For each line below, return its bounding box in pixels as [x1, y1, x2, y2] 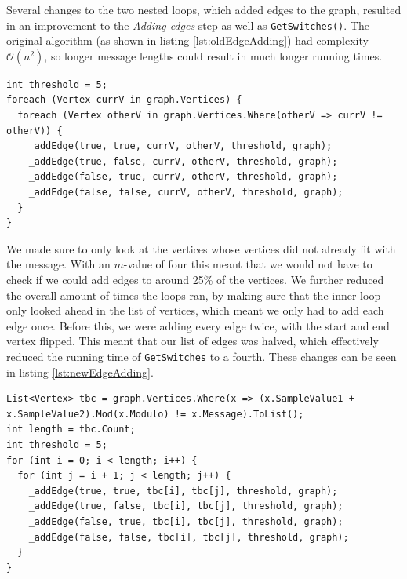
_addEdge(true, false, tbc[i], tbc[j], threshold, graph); [28, 501, 343, 512]
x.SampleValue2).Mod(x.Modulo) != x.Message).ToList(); [6, 408, 304, 420]
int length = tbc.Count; [6, 424, 136, 435]
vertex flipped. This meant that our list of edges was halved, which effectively [6, 333, 379, 349]
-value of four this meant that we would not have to [123, 256, 372, 272]
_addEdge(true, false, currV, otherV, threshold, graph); [28, 155, 338, 167]
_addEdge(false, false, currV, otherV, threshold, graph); [28, 187, 343, 198]
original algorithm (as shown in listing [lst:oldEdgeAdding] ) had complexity [6, 32, 369, 49]
